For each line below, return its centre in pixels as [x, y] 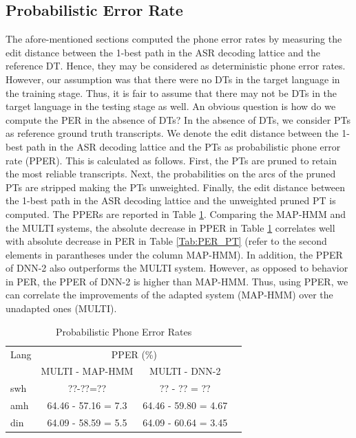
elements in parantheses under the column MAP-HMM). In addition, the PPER [174, 254]
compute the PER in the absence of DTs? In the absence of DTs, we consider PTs [178, 119]
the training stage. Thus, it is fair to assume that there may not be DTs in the [171, 92]
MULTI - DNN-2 [185, 371]
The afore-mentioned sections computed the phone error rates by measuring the [174, 39]
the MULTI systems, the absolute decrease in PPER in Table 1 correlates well [170, 227]
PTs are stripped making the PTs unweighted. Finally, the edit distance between [175, 187]
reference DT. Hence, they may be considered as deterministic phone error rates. [176, 66]
